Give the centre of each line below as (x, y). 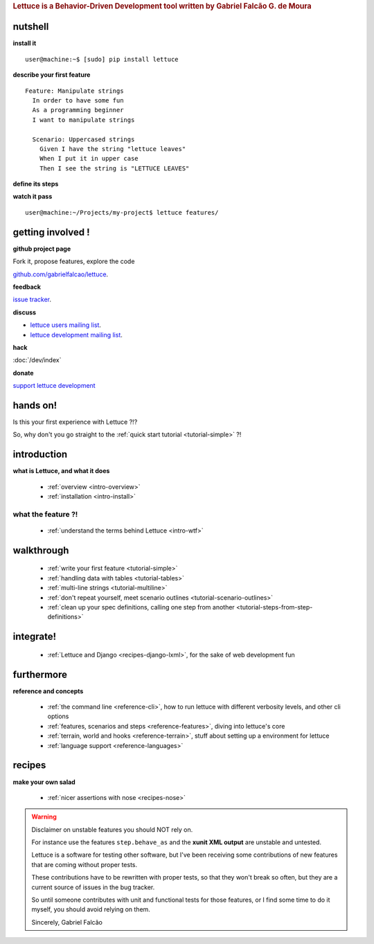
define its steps (36, 184)
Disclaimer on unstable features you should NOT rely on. (112, 829)
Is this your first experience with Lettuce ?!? (75, 422)
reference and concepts (48, 691)
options (58, 716)
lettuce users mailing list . (66, 325)
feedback (27, 287)
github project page (42, 249)
